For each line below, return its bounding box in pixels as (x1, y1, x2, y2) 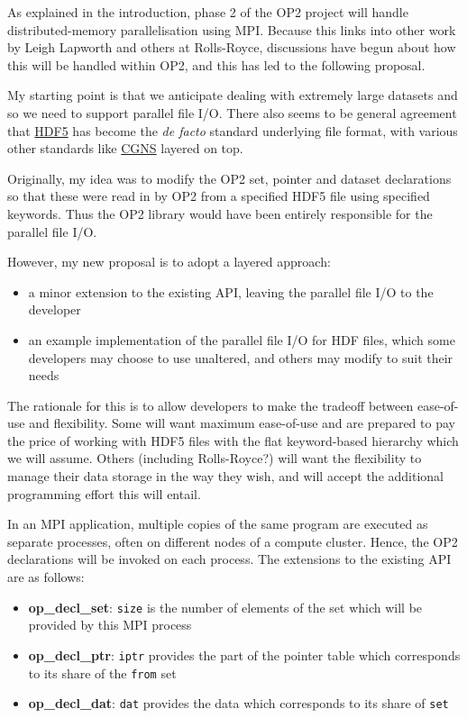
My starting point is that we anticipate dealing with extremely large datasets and (7, 86, 458, 105)
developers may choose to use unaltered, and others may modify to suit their (28, 348, 453, 367)
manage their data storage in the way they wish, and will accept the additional (7, 467, 444, 486)
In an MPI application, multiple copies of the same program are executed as (7, 514, 428, 533)
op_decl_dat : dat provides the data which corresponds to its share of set (28, 694, 449, 713)
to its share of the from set (28, 663, 177, 682)
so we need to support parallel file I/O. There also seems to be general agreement (7, 103, 457, 122)
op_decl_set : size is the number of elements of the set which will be (28, 597, 423, 616)
